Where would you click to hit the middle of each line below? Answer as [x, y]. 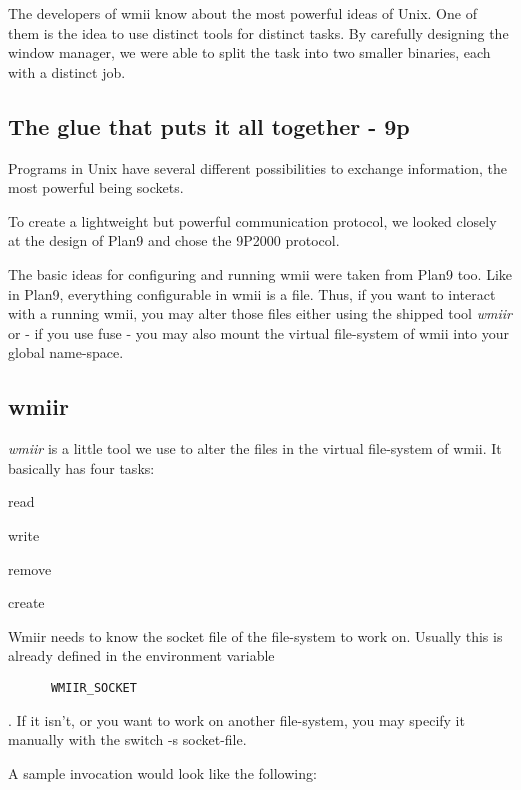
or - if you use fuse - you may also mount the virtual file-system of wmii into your [258, 332]
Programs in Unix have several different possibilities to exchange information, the [257, 167]
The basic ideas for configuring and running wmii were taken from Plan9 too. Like [260, 273]
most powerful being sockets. [96, 187]
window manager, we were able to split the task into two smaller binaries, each [249, 52]
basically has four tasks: [81, 467]
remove [30, 568]
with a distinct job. [67, 71]
